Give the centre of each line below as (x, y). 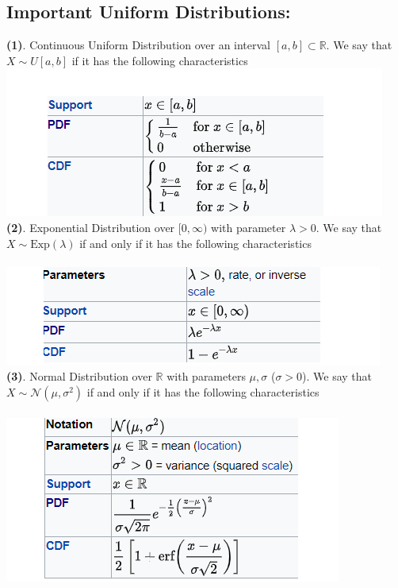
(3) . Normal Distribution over (79, 376)
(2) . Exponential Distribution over (91, 227)
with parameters (206, 376)
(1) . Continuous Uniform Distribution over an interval (139, 45)
